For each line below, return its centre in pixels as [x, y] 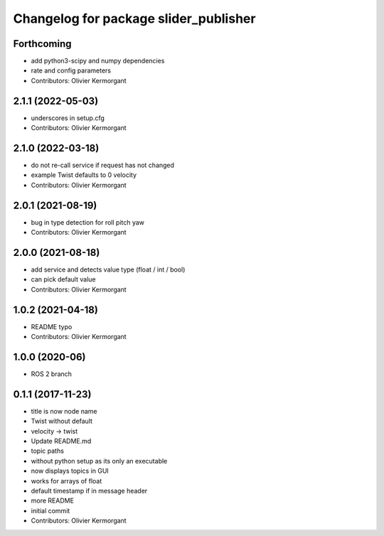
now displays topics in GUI [70, 471]
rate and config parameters [71, 70]
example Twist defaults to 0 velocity [84, 175]
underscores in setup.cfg [68, 118]
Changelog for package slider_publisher [134, 18]
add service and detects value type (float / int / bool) [108, 269]
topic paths [47, 451]
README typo [52, 326]
